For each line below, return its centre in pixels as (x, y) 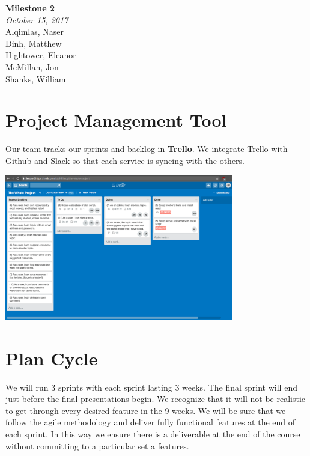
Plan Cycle (52, 358)
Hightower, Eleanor (41, 55)
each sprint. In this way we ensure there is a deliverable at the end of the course (153, 433)
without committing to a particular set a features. (97, 445)
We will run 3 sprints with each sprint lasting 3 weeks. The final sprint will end (151, 387)
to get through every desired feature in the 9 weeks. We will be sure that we (146, 410)
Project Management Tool (116, 120)
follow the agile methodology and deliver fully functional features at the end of (150, 422)
